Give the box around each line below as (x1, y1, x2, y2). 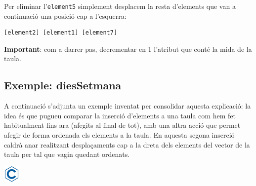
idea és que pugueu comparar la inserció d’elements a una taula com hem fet (4, 110, 236, 120)
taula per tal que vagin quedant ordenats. (4, 149, 130, 159)
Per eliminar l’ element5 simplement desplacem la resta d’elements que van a (4, 1, 236, 11)
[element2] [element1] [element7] (4, 29, 118, 37)
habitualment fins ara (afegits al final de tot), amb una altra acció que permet (4, 120, 241, 130)
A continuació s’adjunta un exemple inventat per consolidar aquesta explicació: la (4, 101, 251, 111)
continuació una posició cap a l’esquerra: (4, 10, 127, 21)
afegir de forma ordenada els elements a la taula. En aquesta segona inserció (4, 130, 235, 140)
